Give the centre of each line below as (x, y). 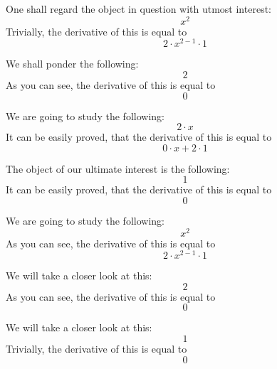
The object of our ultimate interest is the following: (118, 168)
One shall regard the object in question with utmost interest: (138, 9)
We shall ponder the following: (72, 64)
